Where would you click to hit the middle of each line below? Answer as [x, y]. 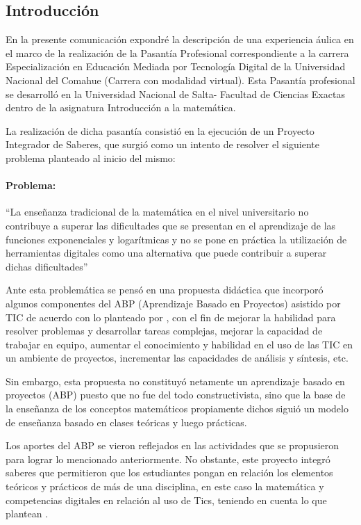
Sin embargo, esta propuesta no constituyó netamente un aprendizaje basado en [175, 381]
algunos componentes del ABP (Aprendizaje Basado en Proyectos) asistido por [173, 303]
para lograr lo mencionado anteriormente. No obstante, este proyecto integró [168, 459]
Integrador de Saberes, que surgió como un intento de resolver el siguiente [163, 144]
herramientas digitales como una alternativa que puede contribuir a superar [166, 253]
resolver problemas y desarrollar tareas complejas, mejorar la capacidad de [164, 331]
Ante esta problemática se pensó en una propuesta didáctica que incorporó [165, 290]
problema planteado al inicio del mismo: [91, 157]
